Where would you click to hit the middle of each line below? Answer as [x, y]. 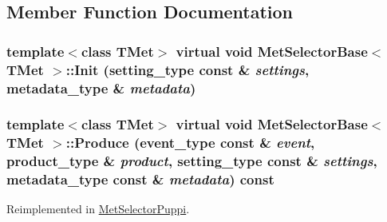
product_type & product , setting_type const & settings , [192, 161]
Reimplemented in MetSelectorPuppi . [98, 209]
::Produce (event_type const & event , [190, 143]
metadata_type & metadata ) [101, 87]
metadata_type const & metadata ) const [140, 179]
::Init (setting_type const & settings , [188, 69]
